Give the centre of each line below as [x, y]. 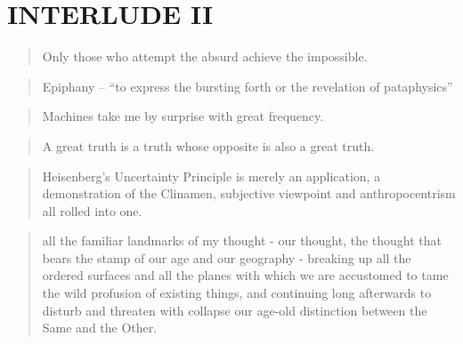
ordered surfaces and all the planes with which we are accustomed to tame [245, 275]
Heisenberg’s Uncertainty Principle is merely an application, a [211, 176]
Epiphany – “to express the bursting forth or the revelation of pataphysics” [248, 86]
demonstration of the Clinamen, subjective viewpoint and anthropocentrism [249, 193]
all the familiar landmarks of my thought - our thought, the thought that [242, 240]
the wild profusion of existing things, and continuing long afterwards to [237, 293]
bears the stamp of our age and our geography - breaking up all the [227, 257]
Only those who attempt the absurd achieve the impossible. [205, 56]
